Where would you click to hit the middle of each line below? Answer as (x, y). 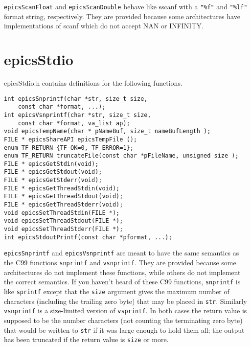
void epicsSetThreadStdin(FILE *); (62, 213)
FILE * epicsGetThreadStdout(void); (64, 196)
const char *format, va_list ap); (74, 123)
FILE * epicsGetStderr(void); (53, 180)
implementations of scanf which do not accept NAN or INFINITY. (104, 26)
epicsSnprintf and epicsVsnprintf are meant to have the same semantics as (122, 253)
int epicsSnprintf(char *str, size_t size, (76, 99)
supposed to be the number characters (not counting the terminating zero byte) (123, 320)
